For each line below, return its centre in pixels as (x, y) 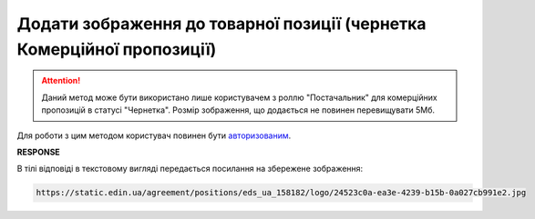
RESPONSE (39, 152)
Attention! (61, 81)
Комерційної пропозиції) (117, 49)
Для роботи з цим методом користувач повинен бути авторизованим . (154, 135)
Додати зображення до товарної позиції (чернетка (222, 24)
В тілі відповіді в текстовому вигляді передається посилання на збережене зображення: (190, 169)
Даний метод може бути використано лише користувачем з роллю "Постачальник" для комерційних (239, 97)
